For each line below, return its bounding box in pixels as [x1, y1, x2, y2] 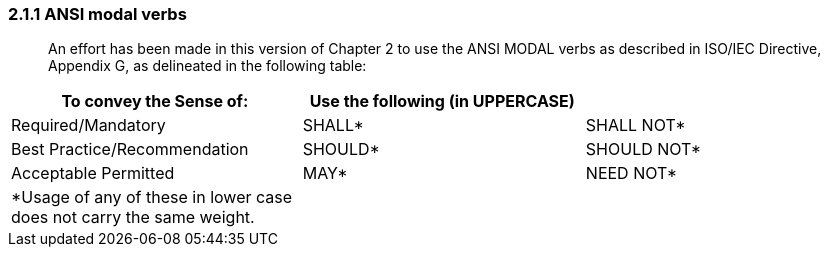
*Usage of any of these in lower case [11, 187, 293, 208]
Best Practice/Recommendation [11, 139, 249, 160]
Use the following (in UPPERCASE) [309, 91, 575, 112]
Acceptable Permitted [11, 163, 175, 184]
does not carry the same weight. [11, 207, 255, 228]
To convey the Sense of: [61, 91, 249, 112]
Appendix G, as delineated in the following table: [48, 57, 367, 75]
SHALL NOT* [585, 115, 686, 136]
